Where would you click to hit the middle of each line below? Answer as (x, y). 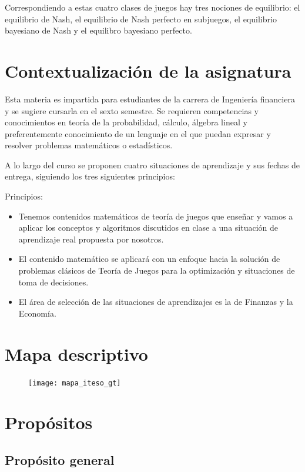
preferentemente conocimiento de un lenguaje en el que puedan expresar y (138, 133)
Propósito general (60, 459)
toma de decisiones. (53, 282)
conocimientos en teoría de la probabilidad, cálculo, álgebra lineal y (126, 122)
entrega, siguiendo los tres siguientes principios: (90, 176)
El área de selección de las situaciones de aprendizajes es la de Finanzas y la (156, 302)
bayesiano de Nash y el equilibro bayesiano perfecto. (98, 30)
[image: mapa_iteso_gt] (75, 383)
